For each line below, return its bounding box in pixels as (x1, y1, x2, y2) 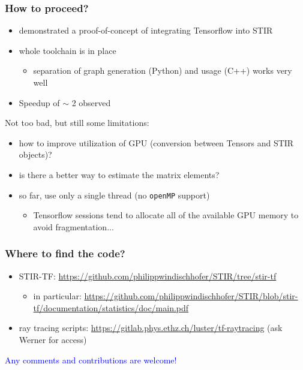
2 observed (71, 96, 111, 109)
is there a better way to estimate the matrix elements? (19, 168, 220, 181)
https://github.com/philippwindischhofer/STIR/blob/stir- (84, 290, 298, 302)
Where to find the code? (5, 246, 125, 261)
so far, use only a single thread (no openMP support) (19, 188, 210, 201)
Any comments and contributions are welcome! (5, 353, 177, 366)
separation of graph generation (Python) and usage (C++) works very (33, 64, 292, 77)
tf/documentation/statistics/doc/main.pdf (33, 301, 189, 314)
